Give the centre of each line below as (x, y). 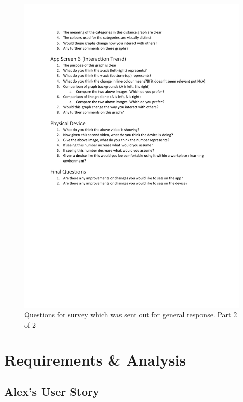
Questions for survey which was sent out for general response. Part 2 (131, 315)
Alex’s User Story (52, 392)
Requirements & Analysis (95, 359)
